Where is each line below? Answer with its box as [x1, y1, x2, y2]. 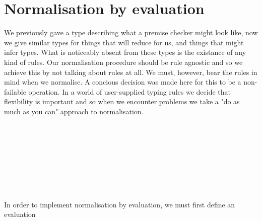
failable [4, 86, 26, 97]
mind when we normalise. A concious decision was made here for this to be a [4, 77, 241, 87]
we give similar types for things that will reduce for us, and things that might [4, 37, 244, 47]
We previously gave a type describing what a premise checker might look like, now [4, 27, 258, 38]
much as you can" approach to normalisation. [4, 106, 144, 116]
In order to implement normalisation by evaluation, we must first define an [4, 199, 235, 209]
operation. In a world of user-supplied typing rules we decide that [28, 86, 231, 97]
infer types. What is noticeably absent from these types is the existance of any [4, 47, 246, 57]
